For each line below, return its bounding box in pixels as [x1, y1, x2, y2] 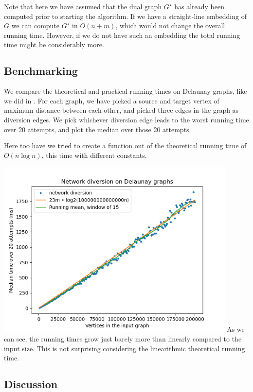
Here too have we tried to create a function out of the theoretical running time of [4, 140, 247, 151]
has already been [174, 1, 224, 11]
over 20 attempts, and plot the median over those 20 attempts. [4, 124, 191, 134]
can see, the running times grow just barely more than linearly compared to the [4, 334, 242, 344]
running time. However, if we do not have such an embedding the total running [4, 30, 240, 40]
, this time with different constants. [41, 150, 147, 160]
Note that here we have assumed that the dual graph [4, 1, 162, 11]
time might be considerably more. [4, 39, 104, 50]
